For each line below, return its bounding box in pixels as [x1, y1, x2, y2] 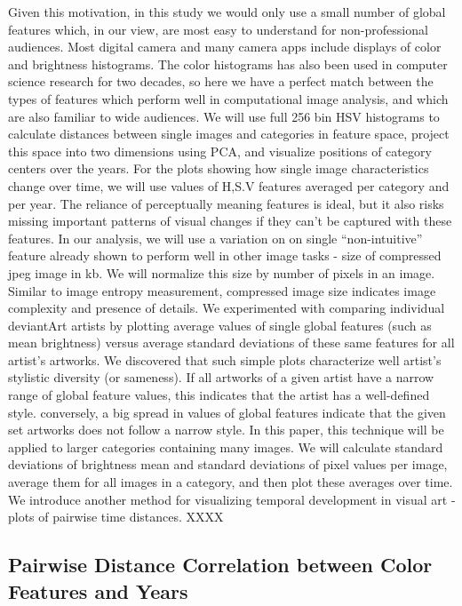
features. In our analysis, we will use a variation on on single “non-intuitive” [8, 228, 423, 247]
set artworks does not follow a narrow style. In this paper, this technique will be [8, 420, 444, 439]
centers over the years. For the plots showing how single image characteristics [8, 159, 429, 178]
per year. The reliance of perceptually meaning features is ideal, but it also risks [8, 194, 444, 212]
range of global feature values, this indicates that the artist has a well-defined [8, 386, 430, 404]
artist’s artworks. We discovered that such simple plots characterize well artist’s [8, 350, 442, 369]
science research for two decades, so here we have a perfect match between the [8, 72, 434, 91]
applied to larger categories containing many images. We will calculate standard [8, 437, 443, 456]
